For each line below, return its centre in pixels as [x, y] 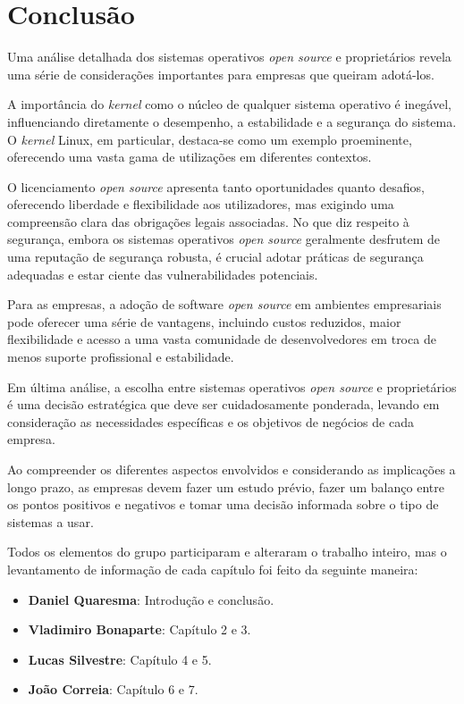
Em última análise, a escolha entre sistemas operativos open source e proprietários [232, 386]
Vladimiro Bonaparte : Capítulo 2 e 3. [139, 629]
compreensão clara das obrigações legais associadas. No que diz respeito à [208, 221]
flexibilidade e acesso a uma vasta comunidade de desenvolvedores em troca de [222, 339]
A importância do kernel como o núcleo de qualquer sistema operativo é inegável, [229, 104]
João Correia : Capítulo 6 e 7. [113, 689]
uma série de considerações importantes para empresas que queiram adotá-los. [221, 74]
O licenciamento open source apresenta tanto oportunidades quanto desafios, [216, 186]
